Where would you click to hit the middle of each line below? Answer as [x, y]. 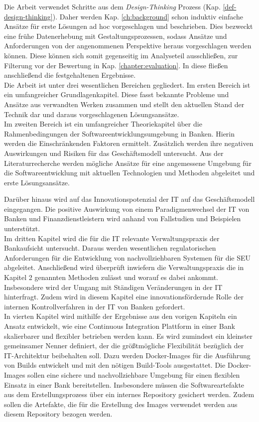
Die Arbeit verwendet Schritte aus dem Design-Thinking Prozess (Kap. [112, 6]
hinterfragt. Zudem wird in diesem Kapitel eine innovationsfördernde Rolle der [124, 297]
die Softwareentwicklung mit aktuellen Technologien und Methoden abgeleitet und [129, 173]
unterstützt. [22, 228]
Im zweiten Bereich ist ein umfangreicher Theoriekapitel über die [103, 124]
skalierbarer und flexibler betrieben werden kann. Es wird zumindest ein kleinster [129, 336]
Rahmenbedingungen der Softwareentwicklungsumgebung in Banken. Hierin [120, 133]
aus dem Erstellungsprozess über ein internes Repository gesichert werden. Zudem [129, 394]
